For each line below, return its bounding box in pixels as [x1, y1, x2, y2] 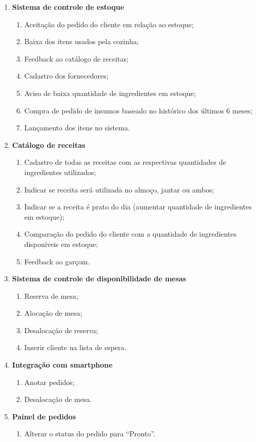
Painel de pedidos [12, 411, 76, 421]
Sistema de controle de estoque [12, 2, 124, 12]
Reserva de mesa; [24, 290, 78, 301]
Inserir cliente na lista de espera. [24, 342, 126, 353]
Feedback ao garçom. [24, 256, 90, 266]
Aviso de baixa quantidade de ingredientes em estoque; [24, 87, 196, 98]
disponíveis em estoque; [24, 238, 98, 249]
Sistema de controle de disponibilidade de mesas [12, 273, 186, 284]
